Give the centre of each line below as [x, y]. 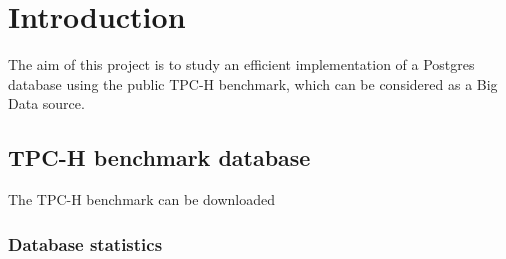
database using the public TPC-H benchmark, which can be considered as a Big [253, 83]
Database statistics [85, 243]
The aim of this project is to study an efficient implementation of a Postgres [241, 64]
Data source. [46, 103]
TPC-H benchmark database [159, 157]
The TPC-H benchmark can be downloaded [142, 199]
